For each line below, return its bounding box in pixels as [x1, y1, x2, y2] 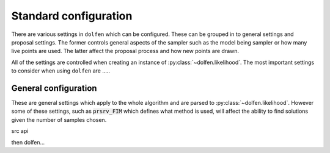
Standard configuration [11, 9, 133, 23]
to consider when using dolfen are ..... [11, 67, 110, 74]
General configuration [11, 83, 97, 93]
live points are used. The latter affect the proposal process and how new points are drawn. [11, 48, 240, 55]
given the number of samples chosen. [11, 116, 107, 123]
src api [11, 127, 29, 135]
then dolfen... [11, 138, 45, 146]
